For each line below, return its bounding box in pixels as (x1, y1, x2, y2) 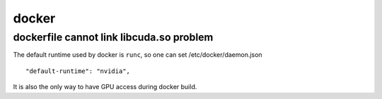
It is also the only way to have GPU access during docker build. (13, 83, 197, 91)
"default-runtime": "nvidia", (25, 67, 131, 75)
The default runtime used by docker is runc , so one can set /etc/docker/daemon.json (13, 51, 262, 59)
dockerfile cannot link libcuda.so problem (13, 31, 214, 44)
